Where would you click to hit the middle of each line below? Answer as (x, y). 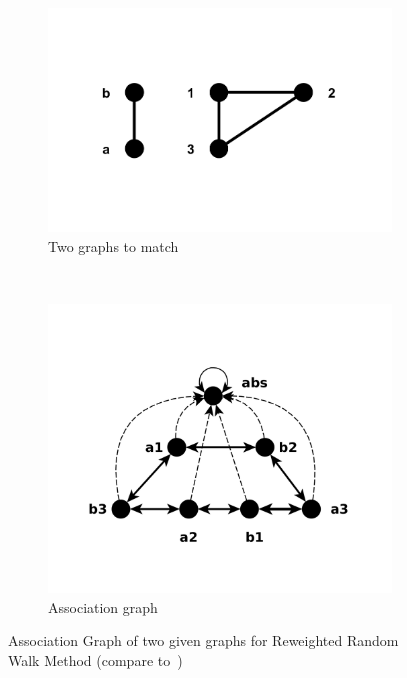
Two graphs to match (113, 246)
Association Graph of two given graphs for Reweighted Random (203, 640)
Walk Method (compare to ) (95, 659)
